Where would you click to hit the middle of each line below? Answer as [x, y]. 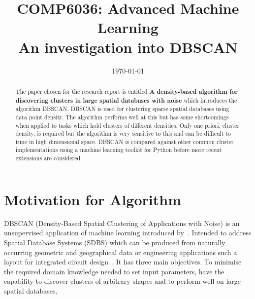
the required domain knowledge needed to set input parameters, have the [114, 271]
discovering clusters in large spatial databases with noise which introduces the [126, 100]
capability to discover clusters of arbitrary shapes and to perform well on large [122, 281]
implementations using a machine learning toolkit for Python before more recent [119, 150]
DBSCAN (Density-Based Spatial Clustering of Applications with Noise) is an [122, 223]
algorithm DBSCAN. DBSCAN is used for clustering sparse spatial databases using [122, 109]
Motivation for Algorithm [93, 199]
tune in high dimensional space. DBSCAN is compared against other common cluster [125, 141]
